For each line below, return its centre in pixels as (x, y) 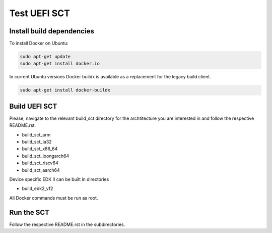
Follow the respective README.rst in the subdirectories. (67, 224)
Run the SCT (29, 212)
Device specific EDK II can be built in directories (59, 179)
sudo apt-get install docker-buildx (65, 90)
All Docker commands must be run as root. (54, 198)
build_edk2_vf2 (38, 189)
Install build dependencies (52, 31)
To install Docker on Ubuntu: (39, 43)
